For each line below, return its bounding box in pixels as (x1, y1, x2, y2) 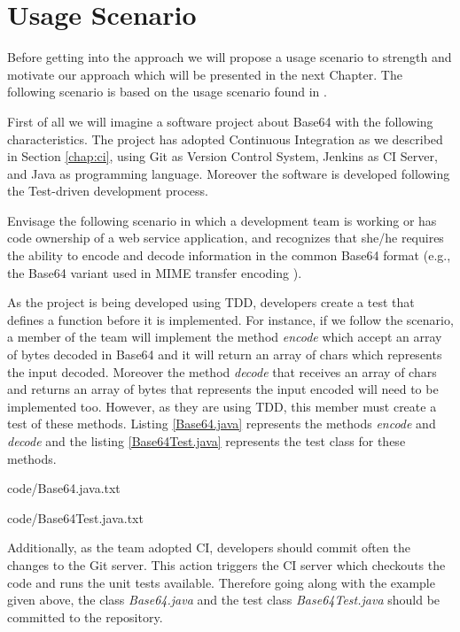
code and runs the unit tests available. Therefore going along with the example (7, 573, 435, 591)
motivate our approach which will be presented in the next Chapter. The (7, 65, 402, 83)
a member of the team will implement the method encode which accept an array (7, 328, 442, 346)
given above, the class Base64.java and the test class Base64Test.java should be (7, 590, 441, 609)
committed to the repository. (7, 607, 163, 626)
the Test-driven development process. (7, 181, 209, 200)
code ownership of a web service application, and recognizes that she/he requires (7, 228, 444, 247)
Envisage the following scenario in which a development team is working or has (7, 211, 437, 229)
